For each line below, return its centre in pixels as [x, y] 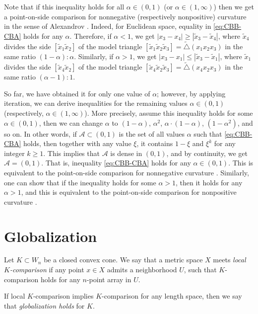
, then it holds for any [209, 182]
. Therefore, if [91, 36]
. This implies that [71, 153]
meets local [229, 260]
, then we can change [71, 122]
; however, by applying [191, 93]
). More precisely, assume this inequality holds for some [169, 113]
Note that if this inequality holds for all [64, 6]
